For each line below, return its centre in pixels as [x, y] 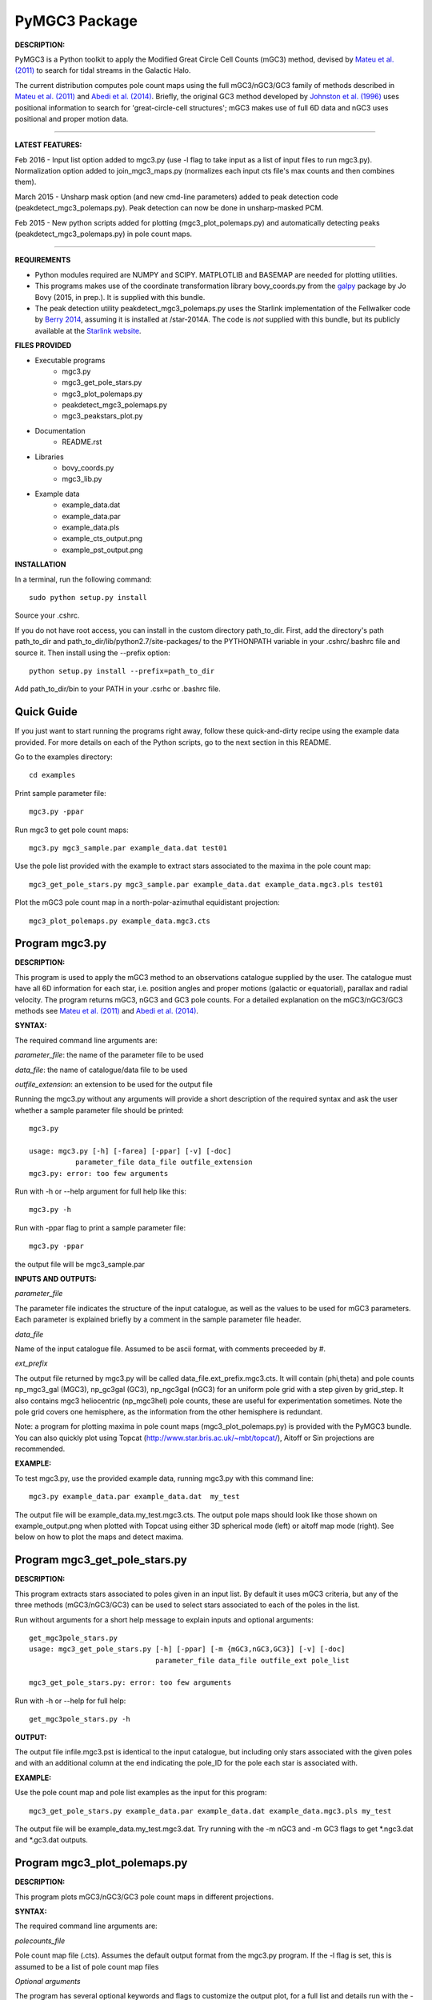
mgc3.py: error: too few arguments [99, 1173]
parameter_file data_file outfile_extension [164, 1162]
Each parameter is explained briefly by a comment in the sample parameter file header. [158, 1319]
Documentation [60, 430]
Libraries [49, 457]
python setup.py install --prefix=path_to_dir [122, 671]
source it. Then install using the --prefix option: [93, 653]
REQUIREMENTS [43, 260]
